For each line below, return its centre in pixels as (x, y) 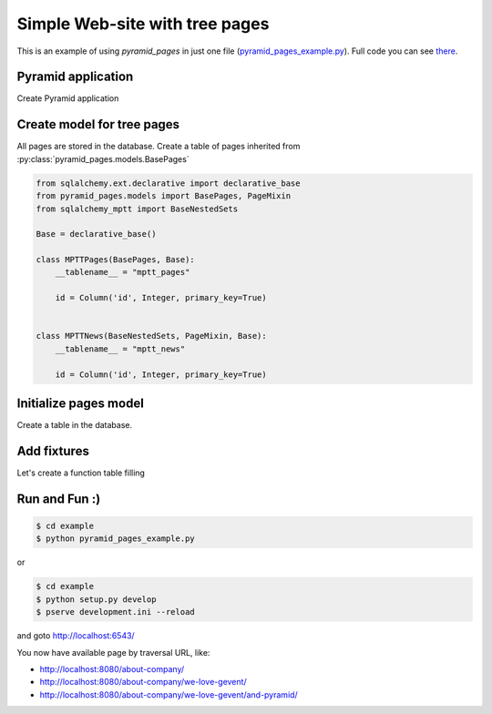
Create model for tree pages (98, 124)
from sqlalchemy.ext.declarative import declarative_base (168, 183)
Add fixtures (53, 451)
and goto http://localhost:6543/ (76, 636)
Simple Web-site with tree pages (143, 24)
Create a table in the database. (74, 425)
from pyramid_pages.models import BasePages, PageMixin (164, 196)
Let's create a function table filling (81, 473)
